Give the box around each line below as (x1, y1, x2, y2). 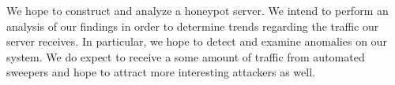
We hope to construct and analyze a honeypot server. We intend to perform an (6, 2, 389, 18)
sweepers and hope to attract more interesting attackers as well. (6, 64, 315, 80)
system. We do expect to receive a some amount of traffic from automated (6, 48, 365, 65)
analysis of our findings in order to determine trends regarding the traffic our (6, 17, 379, 34)
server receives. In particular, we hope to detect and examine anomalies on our (6, 33, 387, 50)
